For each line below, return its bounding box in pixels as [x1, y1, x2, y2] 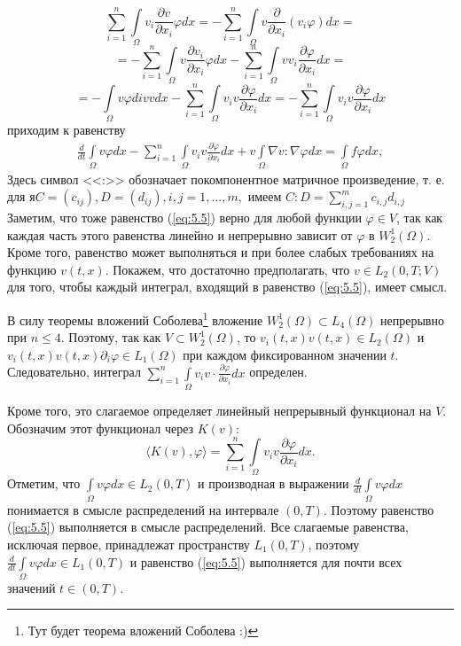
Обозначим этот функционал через [7, 418, 194, 437]
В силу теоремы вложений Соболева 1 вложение [7, 308, 263, 329]
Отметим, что [7, 474, 81, 493]
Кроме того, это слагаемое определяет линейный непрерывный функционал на [7, 401, 432, 420]
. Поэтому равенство [323, 500, 434, 518]
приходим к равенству [7, 121, 126, 139]
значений [7, 578, 56, 596]
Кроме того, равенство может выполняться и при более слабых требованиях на [7, 243, 434, 261]
